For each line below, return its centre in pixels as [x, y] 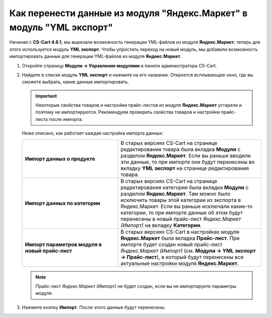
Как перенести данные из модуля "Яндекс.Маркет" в [128, 13]
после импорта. [66, 119]
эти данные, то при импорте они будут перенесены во [188, 162]
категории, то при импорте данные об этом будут [182, 213]
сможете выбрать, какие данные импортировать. [76, 82]
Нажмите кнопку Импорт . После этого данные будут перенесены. [94, 307]
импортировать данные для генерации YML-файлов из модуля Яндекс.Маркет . [95, 56]
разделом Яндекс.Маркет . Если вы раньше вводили [186, 155]
